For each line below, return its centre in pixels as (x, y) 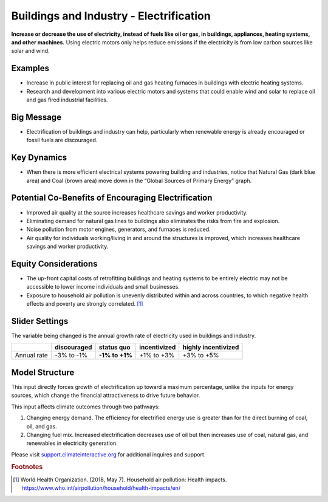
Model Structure (43, 372)
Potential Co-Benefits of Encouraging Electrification (112, 198)
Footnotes (27, 467)
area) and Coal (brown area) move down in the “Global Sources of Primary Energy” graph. (139, 181)
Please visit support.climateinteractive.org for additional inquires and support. (108, 454)
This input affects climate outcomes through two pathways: (86, 407)
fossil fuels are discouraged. (62, 140)
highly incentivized (211, 348)
